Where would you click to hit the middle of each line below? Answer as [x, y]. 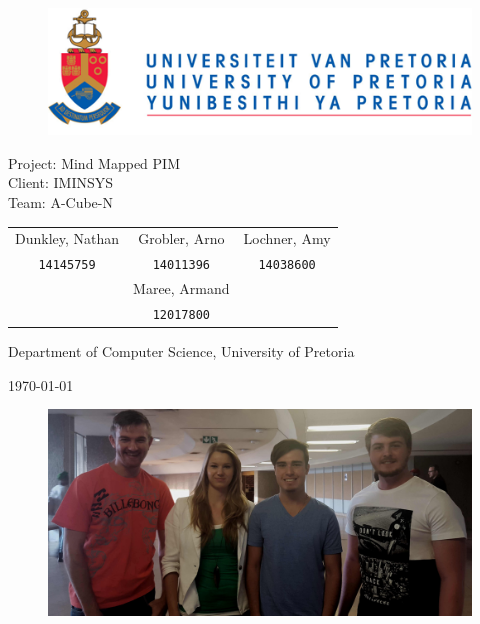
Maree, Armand [181, 288]
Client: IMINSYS [61, 182]
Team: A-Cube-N [60, 201]
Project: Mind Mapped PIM [94, 162]
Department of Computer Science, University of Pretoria [181, 351]
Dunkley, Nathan [67, 238]
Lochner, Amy [287, 238]
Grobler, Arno [181, 238]
